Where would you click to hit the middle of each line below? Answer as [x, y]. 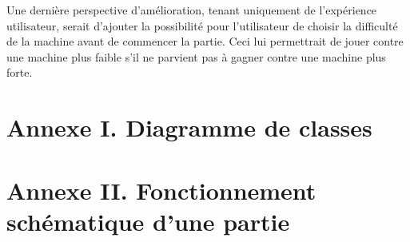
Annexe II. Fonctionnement [161, 190]
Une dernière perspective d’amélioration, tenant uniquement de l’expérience [192, 10]
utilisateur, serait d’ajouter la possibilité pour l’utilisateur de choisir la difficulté [202, 25]
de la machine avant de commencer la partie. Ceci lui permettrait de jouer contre [205, 41]
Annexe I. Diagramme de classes [189, 127]
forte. [20, 72]
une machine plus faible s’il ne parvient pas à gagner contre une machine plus [196, 56]
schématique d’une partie [148, 221]
